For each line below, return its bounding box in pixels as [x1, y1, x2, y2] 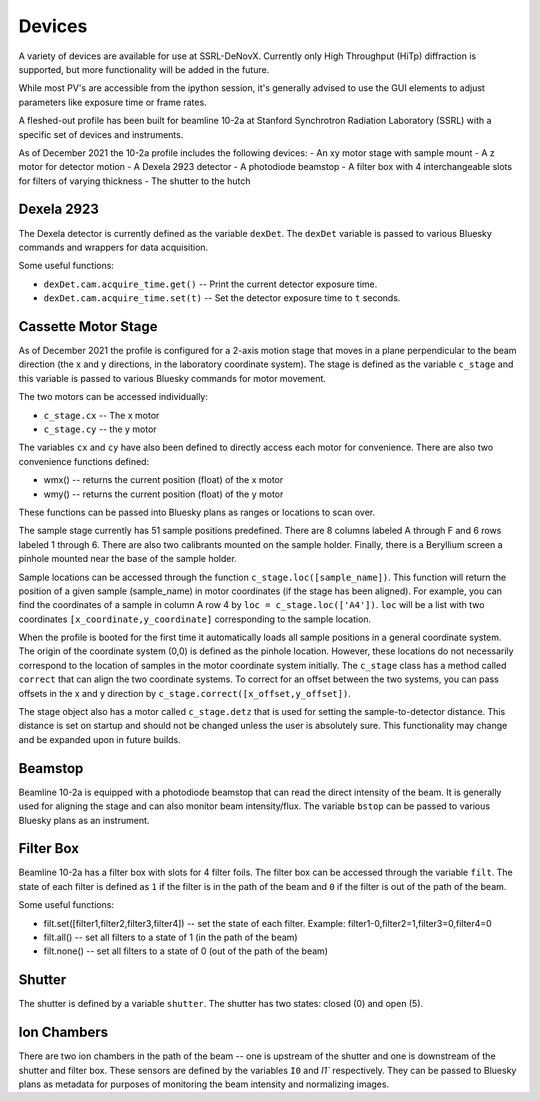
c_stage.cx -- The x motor [43, 409, 160, 421]
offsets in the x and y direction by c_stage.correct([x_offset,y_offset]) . [18, 687, 352, 699]
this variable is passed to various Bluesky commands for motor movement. [18, 372, 327, 384]
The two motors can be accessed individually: [18, 391, 209, 403]
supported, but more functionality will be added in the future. [18, 63, 270, 75]
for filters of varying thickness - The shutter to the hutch [18, 175, 251, 187]
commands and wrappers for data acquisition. [18, 241, 209, 253]
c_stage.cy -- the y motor [43, 423, 157, 435]
